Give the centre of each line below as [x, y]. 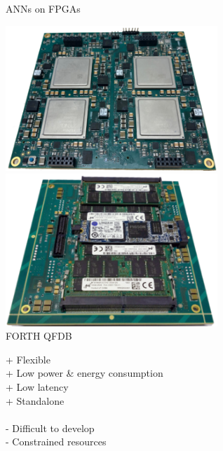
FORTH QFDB [39, 336]
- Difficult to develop [50, 428]
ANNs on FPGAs [43, 8]
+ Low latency [37, 386]
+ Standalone [35, 400]
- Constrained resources [56, 442]
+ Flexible [28, 359]
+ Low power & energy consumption [85, 373]
